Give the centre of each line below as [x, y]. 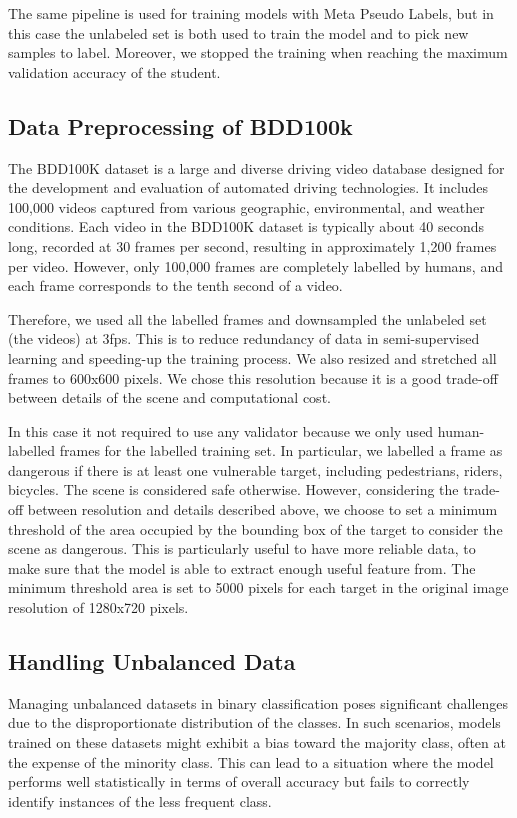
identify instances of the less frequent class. [140, 800]
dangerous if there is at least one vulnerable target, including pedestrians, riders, [255, 469]
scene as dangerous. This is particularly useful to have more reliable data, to [242, 548]
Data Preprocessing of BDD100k [180, 125]
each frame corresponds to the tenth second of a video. [175, 285]
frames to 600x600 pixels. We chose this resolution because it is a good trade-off [253, 377]
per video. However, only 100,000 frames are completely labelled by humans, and [255, 265]
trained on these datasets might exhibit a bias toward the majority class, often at [257, 742]
